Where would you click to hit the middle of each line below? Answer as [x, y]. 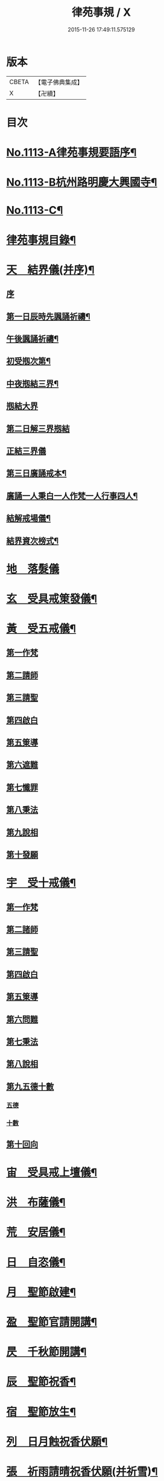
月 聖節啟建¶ [41, 1292]
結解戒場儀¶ [29, 518]
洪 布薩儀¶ [36, 1202]
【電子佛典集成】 [59, 82]
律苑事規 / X [101, 12]
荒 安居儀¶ [36, 1232]
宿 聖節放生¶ [41, 1412]
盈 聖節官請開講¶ [52, 1322]
